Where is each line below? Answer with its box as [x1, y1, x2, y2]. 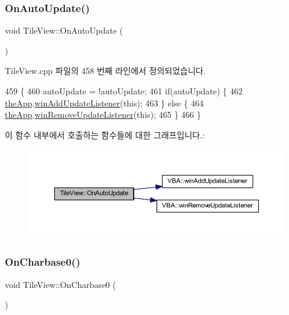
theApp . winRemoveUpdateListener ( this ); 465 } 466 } [5, 108, 201, 121]
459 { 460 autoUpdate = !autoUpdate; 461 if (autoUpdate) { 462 [5, 85, 243, 97]
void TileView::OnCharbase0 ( [5, 278, 116, 290]
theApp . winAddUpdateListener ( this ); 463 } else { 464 [5, 96, 204, 109]
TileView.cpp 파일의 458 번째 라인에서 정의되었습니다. [5, 64, 206, 77]
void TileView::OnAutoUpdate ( [5, 24, 123, 37]
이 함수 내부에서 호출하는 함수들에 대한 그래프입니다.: [5, 128, 205, 141]
